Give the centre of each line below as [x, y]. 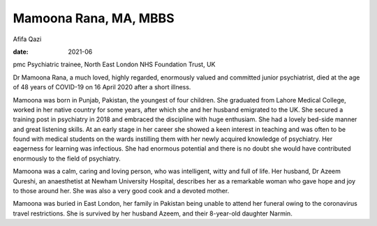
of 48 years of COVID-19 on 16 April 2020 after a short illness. [102, 87]
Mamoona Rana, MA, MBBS [94, 18]
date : [21, 52]
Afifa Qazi [27, 39]
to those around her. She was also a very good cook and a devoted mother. [121, 191]
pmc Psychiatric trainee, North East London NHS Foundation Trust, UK [114, 65]
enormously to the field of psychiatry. [67, 158]
